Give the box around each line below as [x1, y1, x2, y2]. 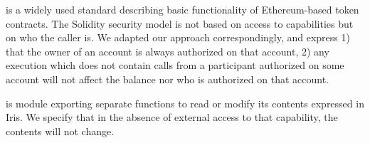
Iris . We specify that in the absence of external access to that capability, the [6, 110, 338, 125]
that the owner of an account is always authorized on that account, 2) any [6, 43, 329, 58]
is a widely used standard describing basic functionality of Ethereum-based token [6, 2, 359, 16]
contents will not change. [6, 123, 115, 138]
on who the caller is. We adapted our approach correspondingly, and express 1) [6, 30, 350, 45]
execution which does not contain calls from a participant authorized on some [6, 58, 344, 73]
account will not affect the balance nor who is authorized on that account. [6, 71, 329, 86]
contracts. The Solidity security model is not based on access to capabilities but [6, 16, 354, 31]
